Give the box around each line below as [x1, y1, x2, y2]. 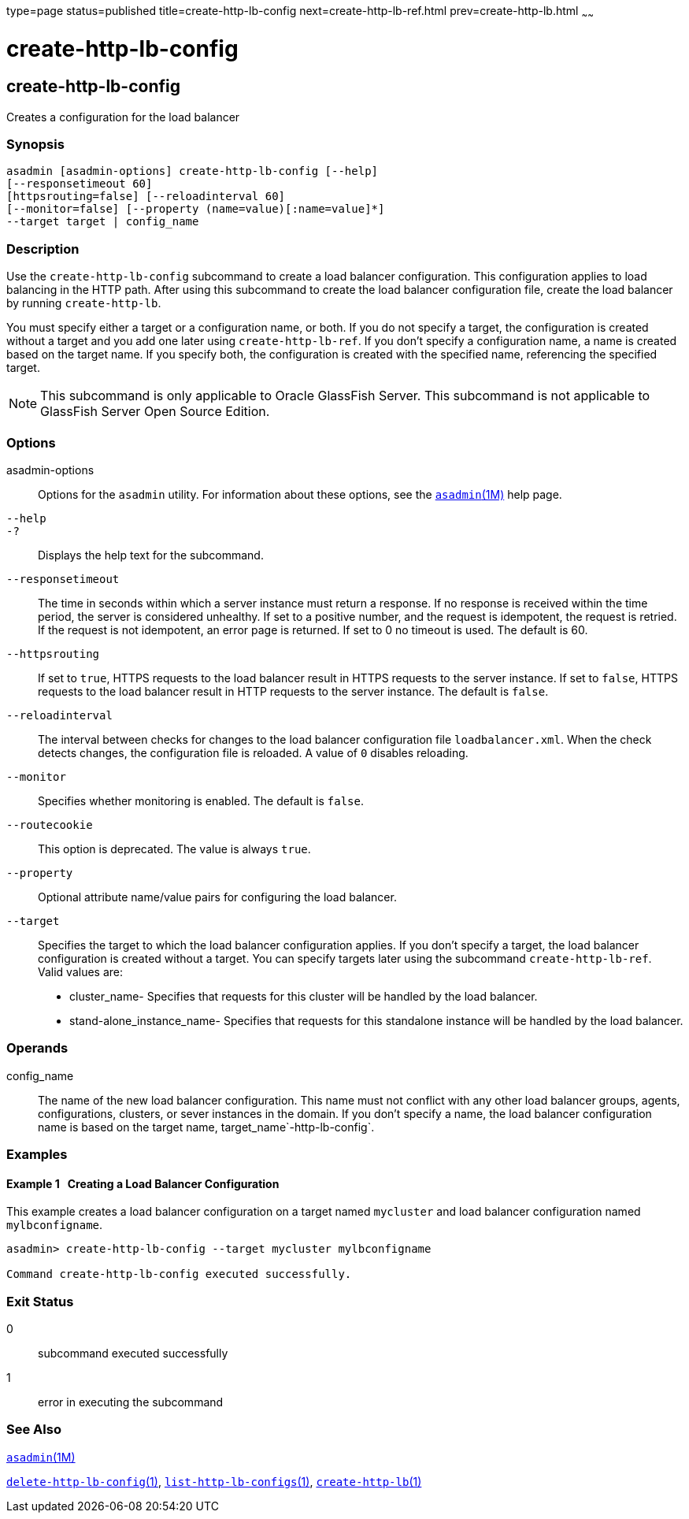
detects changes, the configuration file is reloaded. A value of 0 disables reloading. [38, 745, 469, 759]
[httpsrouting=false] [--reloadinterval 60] [6, 190, 286, 203]
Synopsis [6, 136, 65, 153]
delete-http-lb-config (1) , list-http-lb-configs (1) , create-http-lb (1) [6, 1474, 422, 1488]
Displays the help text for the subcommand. [38, 548, 264, 562]
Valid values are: [38, 964, 124, 979]
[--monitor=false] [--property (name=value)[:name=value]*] [6, 202, 385, 216]
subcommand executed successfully [38, 1346, 228, 1361]
